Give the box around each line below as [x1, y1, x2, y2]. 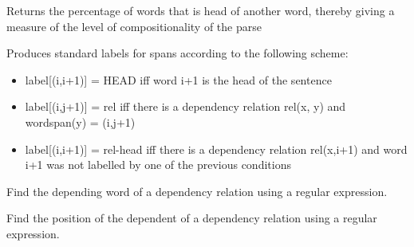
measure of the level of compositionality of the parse [6, 18, 262, 34]
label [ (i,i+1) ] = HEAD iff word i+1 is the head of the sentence [25, 71, 332, 88]
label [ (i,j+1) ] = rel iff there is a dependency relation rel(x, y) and [25, 98, 346, 115]
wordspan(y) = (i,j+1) [25, 113, 136, 130]
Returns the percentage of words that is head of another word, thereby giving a [6, 2, 395, 18]
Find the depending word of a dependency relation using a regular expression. [6, 182, 388, 199]
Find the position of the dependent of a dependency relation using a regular [6, 210, 377, 226]
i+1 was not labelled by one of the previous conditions [25, 156, 291, 173]
